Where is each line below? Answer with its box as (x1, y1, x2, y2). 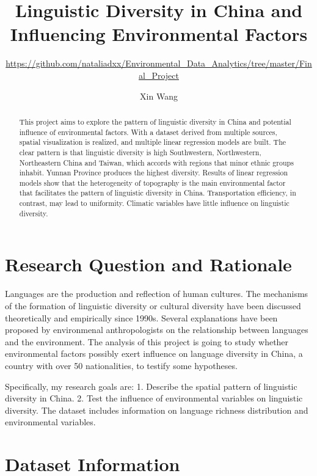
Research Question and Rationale (5, 252, 292, 277)
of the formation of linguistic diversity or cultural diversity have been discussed (5, 299, 301, 312)
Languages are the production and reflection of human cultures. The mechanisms (5, 287, 308, 300)
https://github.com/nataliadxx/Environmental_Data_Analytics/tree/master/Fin (5, 57, 312, 70)
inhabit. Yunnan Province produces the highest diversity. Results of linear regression (19, 167, 288, 178)
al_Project (139, 68, 179, 81)
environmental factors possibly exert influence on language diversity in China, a (5, 347, 303, 360)
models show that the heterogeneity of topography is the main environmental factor (19, 177, 286, 188)
